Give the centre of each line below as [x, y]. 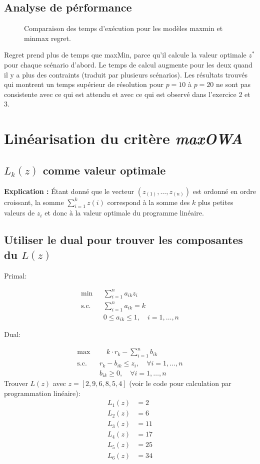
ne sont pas [233, 84]
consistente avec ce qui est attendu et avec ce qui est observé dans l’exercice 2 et [127, 94]
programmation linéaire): [42, 393]
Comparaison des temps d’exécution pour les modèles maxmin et [123, 28]
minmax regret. [47, 38]
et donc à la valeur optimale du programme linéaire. [124, 213]
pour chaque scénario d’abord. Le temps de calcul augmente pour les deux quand [128, 64]
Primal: [15, 275]
